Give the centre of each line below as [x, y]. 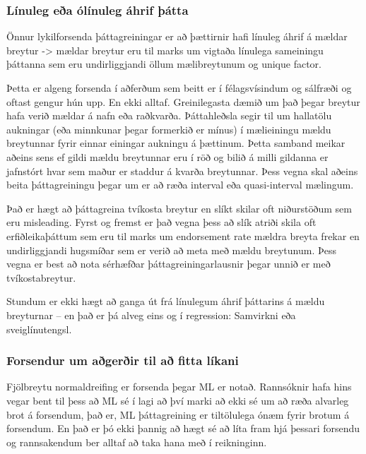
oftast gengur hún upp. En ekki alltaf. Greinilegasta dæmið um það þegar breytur [183, 101]
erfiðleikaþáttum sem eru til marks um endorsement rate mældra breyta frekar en [183, 235]
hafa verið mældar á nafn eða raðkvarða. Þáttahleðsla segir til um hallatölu [169, 115]
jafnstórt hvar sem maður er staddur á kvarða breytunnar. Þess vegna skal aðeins [182, 171]
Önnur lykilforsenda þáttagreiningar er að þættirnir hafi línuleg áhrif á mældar [177, 36]
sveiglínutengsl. [39, 329]
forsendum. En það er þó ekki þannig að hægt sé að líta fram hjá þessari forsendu [183, 428]
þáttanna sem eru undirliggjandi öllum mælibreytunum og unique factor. [164, 64]
